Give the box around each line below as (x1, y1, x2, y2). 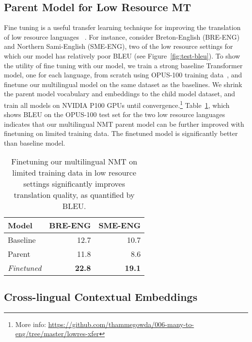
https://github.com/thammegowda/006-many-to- (48, 319, 194, 329)
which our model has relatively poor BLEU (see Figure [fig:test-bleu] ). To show (4, 50, 240, 60)
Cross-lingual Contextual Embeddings (4, 289, 198, 304)
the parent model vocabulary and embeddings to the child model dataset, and (4, 89, 236, 99)
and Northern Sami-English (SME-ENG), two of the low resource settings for (4, 41, 233, 51)
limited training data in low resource (12, 166, 137, 178)
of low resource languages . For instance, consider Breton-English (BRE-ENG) (4, 31, 240, 42)
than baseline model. (4, 137, 65, 148)
